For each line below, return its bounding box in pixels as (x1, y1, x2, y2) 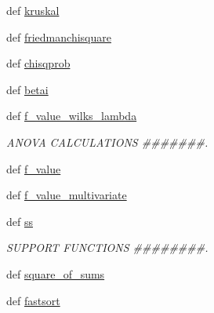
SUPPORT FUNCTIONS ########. (6, 239, 209, 256)
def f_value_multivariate (6, 187, 127, 203)
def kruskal (6, 2, 60, 18)
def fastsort (6, 292, 60, 308)
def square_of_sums (6, 265, 105, 282)
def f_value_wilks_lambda (6, 107, 137, 124)
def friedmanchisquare (6, 28, 111, 45)
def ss (6, 213, 33, 229)
